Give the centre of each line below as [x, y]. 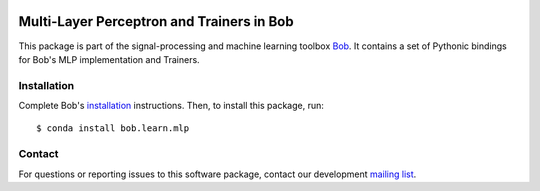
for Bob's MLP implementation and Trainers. [109, 59]
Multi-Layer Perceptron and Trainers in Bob [156, 21]
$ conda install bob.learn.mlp [113, 128]
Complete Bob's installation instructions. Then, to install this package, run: [171, 106]
